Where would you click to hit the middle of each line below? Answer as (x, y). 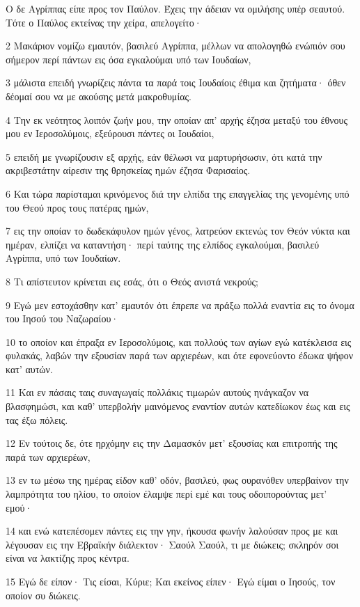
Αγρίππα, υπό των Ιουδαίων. (63, 258)
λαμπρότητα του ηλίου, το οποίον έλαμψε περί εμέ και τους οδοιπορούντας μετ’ (166, 494)
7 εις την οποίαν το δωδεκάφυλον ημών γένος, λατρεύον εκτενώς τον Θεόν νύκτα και (178, 231)
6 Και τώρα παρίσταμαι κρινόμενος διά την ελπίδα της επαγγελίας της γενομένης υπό (178, 193)
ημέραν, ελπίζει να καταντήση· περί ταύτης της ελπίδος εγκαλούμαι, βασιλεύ (163, 244)
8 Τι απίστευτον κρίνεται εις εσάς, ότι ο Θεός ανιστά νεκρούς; (132, 281)
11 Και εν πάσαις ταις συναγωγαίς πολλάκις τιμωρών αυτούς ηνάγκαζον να (157, 392)
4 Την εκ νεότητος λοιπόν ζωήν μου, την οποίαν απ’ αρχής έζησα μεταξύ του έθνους (177, 119)
